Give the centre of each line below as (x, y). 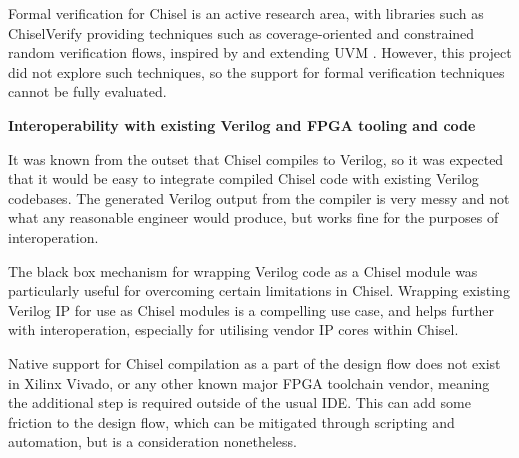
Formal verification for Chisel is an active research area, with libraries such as (246, 13)
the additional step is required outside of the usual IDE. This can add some (239, 402)
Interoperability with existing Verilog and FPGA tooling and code (242, 124)
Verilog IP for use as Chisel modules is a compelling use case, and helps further (251, 309)
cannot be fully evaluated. (87, 91)
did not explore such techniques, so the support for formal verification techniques (256, 71)
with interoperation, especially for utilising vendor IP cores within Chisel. (233, 329)
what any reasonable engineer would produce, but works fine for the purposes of (253, 217)
